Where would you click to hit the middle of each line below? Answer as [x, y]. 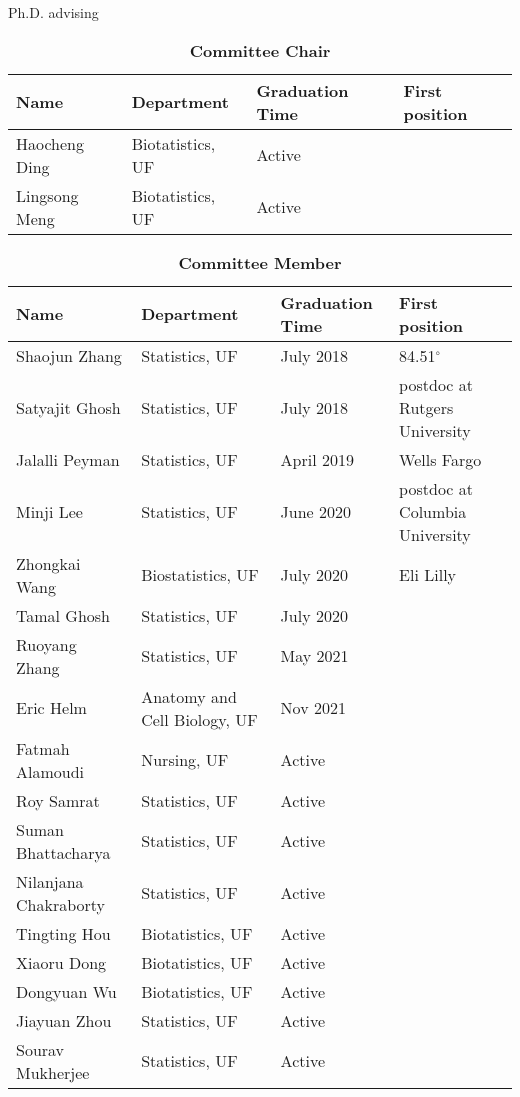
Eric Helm [51, 708]
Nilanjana [50, 881]
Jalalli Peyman [68, 459]
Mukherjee [53, 1072]
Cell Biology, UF [199, 719]
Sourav [40, 1049]
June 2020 [316, 511]
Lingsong [47, 195]
